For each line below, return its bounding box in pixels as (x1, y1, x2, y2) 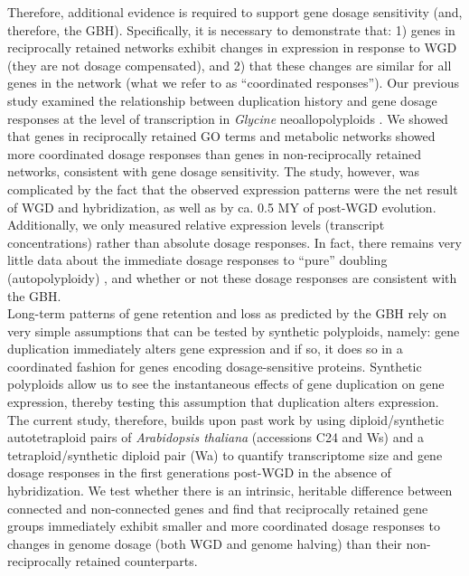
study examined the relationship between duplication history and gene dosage (7, 90, 437, 109)
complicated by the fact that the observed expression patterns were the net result (7, 179, 458, 198)
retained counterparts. (75, 552, 198, 571)
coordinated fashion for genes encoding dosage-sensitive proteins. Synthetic (7, 356, 422, 375)
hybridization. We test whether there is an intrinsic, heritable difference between (7, 481, 453, 500)
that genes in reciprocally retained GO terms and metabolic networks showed (7, 127, 436, 146)
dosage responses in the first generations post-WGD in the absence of (7, 463, 391, 482)
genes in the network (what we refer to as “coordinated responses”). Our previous (7, 73, 460, 92)
